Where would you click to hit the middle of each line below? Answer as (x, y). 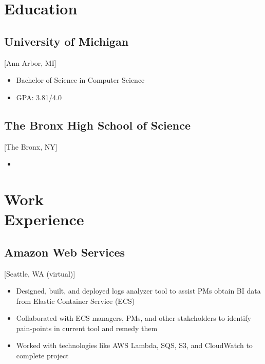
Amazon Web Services (65, 252)
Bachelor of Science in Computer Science (80, 80)
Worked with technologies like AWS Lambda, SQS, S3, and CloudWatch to (134, 345)
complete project (42, 356)
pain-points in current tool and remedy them (87, 328)
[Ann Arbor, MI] (30, 62)
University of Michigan (67, 41)
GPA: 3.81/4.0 (39, 97)
